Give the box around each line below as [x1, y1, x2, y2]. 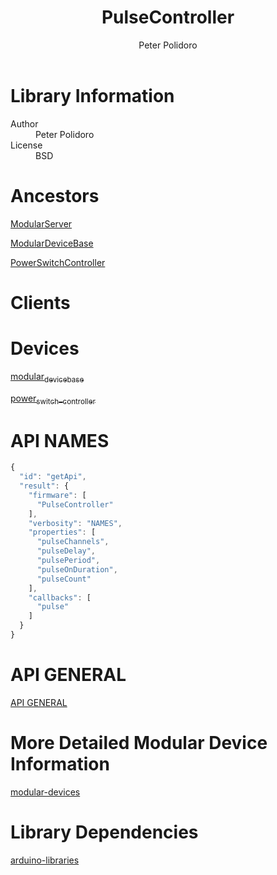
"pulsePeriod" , [36, 556, 101, 566]
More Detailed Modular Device [10, 732, 268, 755]
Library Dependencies [10, 821, 199, 843]
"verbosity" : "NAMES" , [28, 518, 123, 528]
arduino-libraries [10, 854, 80, 866]
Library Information [10, 84, 175, 107]
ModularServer [10, 217, 73, 230]
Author [10, 117, 39, 130]
